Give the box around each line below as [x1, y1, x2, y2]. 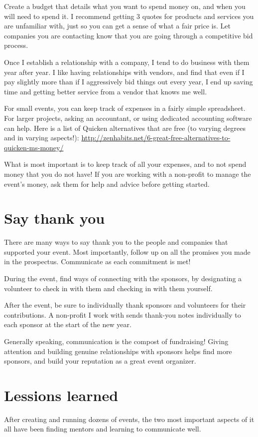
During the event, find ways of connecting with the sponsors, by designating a [4, 273, 242, 283]
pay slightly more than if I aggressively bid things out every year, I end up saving [4, 76, 253, 87]
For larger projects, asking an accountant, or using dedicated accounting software [4, 112, 252, 123]
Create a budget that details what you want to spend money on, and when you [4, 1, 246, 11]
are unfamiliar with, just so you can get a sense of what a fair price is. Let [4, 20, 231, 31]
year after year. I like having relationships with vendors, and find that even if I [4, 66, 245, 77]
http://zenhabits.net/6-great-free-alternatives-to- [81, 132, 231, 143]
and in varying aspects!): [4, 132, 79, 143]
